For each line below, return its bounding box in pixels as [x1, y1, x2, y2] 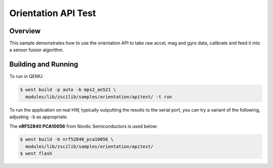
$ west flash [20, 151, 53, 156]
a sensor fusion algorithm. [9, 47, 64, 53]
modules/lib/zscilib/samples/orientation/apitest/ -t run [25, 94, 172, 100]
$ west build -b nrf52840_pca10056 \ [20, 136, 114, 142]
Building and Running [9, 60, 78, 69]
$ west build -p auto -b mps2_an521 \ [20, 87, 116, 93]
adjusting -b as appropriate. [9, 114, 68, 120]
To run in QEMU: [9, 73, 44, 79]
